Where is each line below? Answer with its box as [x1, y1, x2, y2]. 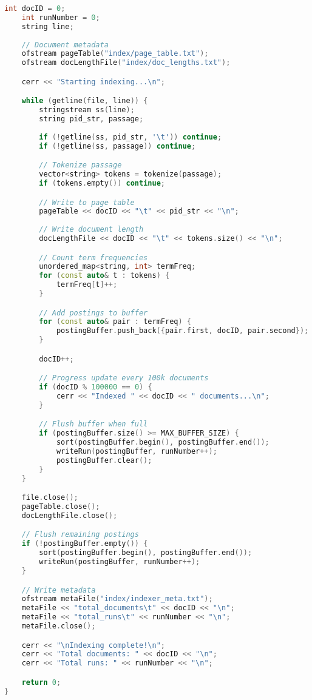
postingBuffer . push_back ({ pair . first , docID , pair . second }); [56, 326, 309, 335]
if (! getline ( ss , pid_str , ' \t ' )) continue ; [39, 132, 222, 141]
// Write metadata [21, 585, 96, 594]
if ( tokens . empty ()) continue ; [39, 178, 165, 187]
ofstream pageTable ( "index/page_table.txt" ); [21, 49, 209, 58]
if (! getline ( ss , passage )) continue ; [39, 141, 196, 150]
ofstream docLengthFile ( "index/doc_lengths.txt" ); [21, 58, 231, 67]
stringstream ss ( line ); [39, 106, 135, 115]
